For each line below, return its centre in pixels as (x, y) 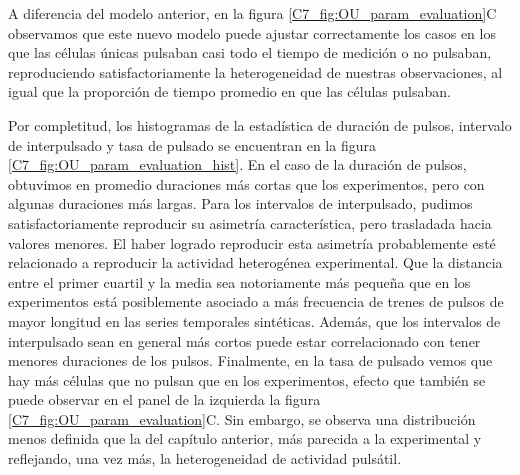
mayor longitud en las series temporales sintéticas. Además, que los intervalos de (254, 320)
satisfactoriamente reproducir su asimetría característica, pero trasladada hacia (250, 222)
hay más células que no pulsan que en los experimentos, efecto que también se (247, 379)
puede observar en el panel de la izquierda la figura (164, 399)
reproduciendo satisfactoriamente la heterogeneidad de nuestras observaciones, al (255, 71)
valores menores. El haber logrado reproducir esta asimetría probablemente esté (252, 242)
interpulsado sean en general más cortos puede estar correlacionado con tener (244, 340)
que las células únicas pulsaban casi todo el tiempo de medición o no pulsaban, (250, 52)
